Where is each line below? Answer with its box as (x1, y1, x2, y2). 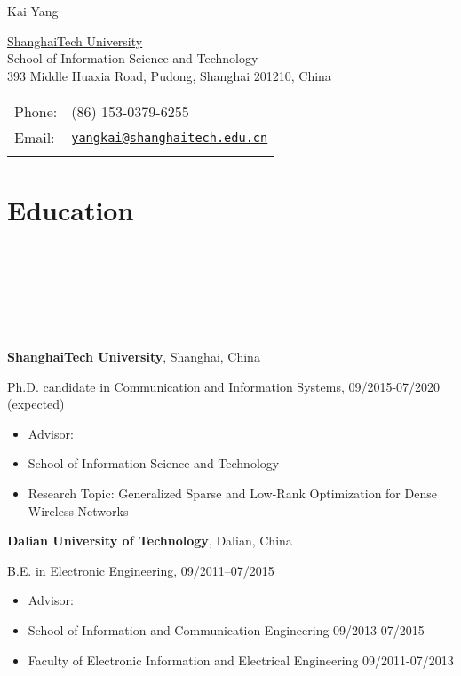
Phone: (14, 101, 58, 123)
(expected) (7, 394, 65, 413)
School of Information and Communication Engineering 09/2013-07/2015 (28, 621, 425, 639)
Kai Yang (7, 2, 59, 20)
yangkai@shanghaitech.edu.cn (71, 130, 268, 145)
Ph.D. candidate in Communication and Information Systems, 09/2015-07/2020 (7, 377, 441, 395)
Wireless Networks (28, 501, 129, 520)
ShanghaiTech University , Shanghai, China (7, 347, 260, 366)
